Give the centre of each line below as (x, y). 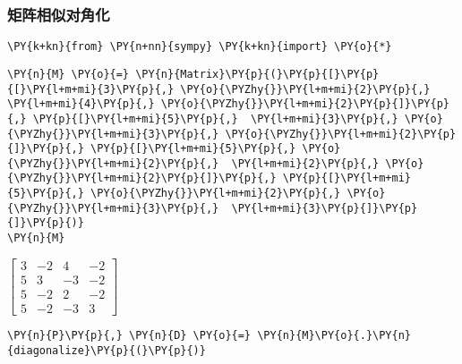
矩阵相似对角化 (59, 14)
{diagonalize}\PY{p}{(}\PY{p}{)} (107, 350)
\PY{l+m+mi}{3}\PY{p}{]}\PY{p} (325, 208)
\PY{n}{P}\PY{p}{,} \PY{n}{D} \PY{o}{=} (129, 335)
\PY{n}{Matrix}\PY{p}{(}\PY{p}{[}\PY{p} (257, 74)
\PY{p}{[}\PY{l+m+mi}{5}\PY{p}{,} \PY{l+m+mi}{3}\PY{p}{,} (215, 119)
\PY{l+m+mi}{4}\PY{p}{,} (81, 104)
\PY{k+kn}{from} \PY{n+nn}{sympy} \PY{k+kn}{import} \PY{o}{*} (200, 47)
